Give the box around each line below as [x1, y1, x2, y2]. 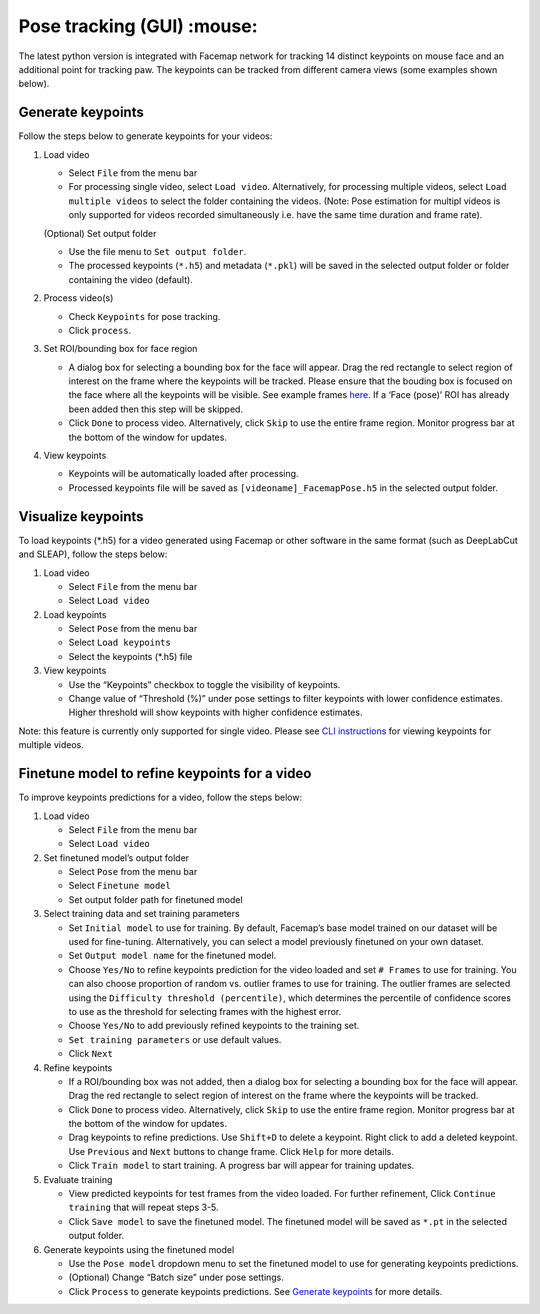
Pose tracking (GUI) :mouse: [18, 15, 259, 37]
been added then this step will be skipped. [68, 403, 244, 415]
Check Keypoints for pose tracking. [68, 310, 221, 322]
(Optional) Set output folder [43, 227, 157, 239]
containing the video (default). [68, 273, 194, 285]
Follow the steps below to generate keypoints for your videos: [18, 130, 273, 142]
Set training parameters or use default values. [68, 1033, 282, 1045]
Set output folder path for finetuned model [68, 893, 244, 905]
